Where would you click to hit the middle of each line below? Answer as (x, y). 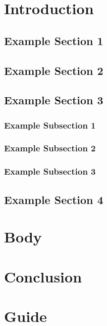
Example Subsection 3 (50, 171)
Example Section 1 (54, 40)
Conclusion (43, 276)
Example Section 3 (54, 100)
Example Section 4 (54, 199)
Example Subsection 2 (50, 148)
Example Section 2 (54, 70)
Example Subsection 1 (50, 125)
